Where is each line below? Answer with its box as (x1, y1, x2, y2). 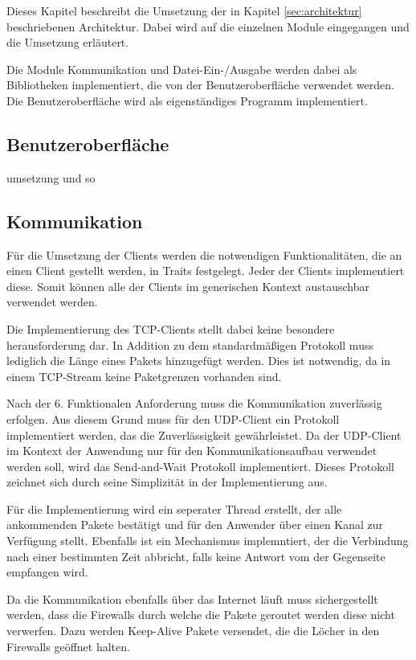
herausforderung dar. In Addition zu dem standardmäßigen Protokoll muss (6, 336, 373, 353)
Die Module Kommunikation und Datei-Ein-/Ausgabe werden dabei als (6, 60, 357, 77)
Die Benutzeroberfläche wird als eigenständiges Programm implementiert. (6, 92, 368, 109)
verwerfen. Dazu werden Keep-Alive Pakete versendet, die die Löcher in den (6, 622, 380, 639)
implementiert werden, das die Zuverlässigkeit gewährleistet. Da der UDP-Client (6, 426, 402, 443)
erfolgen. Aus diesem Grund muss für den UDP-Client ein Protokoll (6, 410, 340, 427)
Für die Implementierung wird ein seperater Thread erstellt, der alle (6, 500, 342, 517)
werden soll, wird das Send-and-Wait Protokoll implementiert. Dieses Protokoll (6, 457, 394, 474)
